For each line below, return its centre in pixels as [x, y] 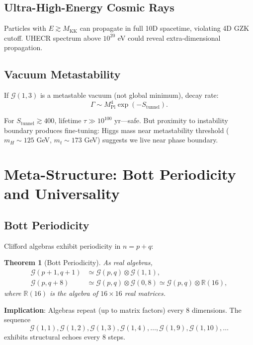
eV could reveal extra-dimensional [169, 37]
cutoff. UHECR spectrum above [52, 37]
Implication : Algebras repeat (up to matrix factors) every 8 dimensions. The [123, 310]
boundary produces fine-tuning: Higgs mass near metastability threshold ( [117, 130]
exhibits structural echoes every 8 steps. [65, 336]
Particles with [25, 28]
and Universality [62, 193]
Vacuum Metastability [62, 74]
